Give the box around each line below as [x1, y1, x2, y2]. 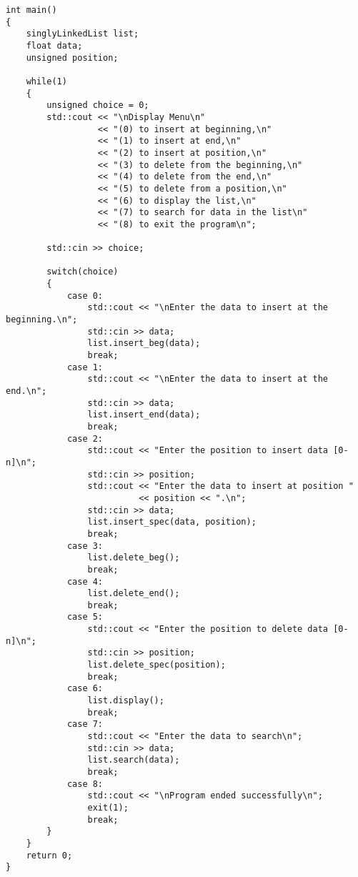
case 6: [66, 683, 104, 694]
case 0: [66, 290, 104, 301]
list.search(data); [87, 755, 180, 765]
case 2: [66, 433, 104, 444]
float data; [26, 40, 83, 51]
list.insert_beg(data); [87, 338, 201, 349]
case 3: [66, 540, 104, 551]
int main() [6, 5, 57, 15]
